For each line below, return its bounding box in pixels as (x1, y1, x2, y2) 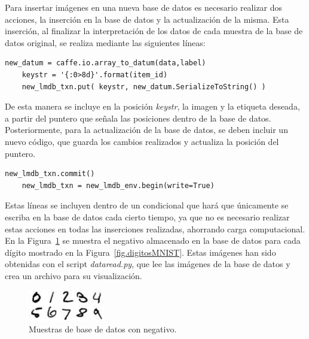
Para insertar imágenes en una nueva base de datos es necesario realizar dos (5, 1, 283, 13)
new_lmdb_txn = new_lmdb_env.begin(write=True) (22, 181, 215, 190)
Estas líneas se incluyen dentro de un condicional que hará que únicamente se (5, 199, 289, 211)
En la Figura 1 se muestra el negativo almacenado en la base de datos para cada (5, 234, 301, 247)
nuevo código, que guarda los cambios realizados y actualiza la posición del (5, 135, 279, 147)
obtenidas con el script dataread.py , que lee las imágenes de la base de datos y (5, 258, 290, 270)
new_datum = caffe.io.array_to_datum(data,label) (5, 59, 206, 68)
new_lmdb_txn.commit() (5, 169, 95, 178)
